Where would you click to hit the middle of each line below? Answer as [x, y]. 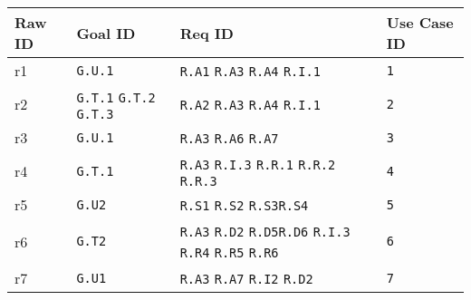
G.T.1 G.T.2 [116, 98]
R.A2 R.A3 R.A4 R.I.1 [250, 105]
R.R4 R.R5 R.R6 [229, 253]
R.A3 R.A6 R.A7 [229, 139]
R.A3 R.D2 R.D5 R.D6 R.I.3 [265, 232]
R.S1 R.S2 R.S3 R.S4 [244, 206]
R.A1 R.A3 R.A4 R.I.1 [250, 72]
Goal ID [106, 33]
